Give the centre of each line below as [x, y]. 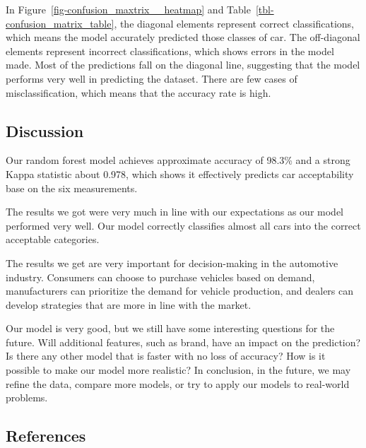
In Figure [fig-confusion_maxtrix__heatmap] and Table [128, 9]
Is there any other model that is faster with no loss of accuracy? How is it [166, 356]
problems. [27, 397]
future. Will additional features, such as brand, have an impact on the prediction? [183, 342]
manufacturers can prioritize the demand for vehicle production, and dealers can [180, 291]
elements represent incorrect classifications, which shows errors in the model [170, 51]
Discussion [45, 130]
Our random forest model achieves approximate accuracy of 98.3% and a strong [178, 160]
